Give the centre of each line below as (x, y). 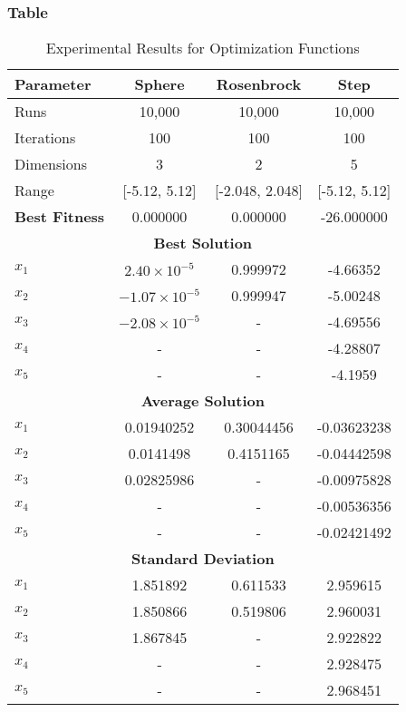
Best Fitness (60, 217)
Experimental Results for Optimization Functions (203, 48)
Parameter (53, 84)
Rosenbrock (259, 84)
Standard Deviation (203, 559)
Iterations (45, 138)
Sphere (159, 84)
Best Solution (203, 243)
